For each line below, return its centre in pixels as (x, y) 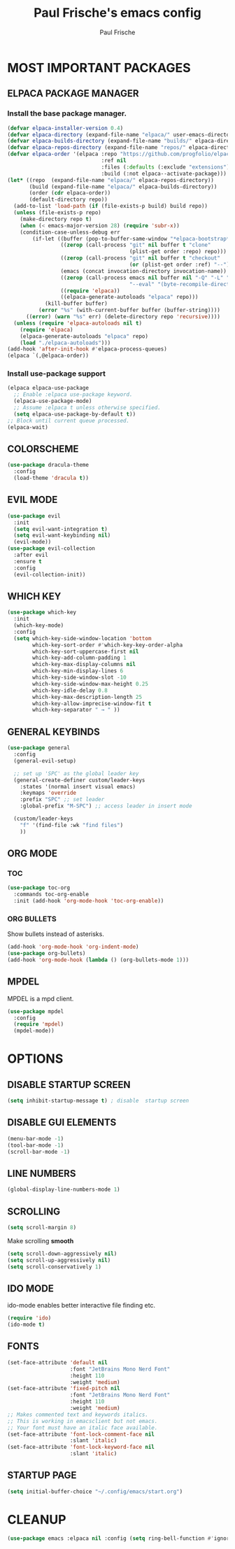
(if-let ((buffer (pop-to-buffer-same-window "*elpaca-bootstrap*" (133, 239)
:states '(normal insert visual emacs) (78, 786)
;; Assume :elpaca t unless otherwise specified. (87, 408)
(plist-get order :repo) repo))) (178, 252)
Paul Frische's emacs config (117, 13)
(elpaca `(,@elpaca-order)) (48, 356)
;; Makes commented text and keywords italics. (78, 1415)
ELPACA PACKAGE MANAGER (73, 93)
